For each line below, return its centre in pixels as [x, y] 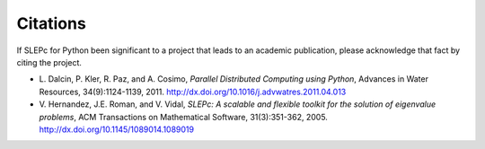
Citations [52, 23]
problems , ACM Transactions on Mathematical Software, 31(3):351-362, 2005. [183, 117]
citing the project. [49, 62]
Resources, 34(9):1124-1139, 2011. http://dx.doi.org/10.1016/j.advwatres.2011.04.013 [193, 92]
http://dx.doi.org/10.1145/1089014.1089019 [117, 129]
